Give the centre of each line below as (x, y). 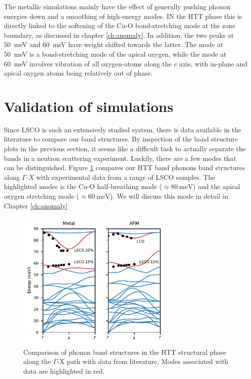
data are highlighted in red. (64, 371)
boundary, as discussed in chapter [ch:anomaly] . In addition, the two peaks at (119, 35)
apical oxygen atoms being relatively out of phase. (78, 73)
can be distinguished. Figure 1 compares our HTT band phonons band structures (125, 167)
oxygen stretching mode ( (42, 196)
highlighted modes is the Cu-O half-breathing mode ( (83, 186)
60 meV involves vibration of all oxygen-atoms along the (88, 63)
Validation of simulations (89, 106)
